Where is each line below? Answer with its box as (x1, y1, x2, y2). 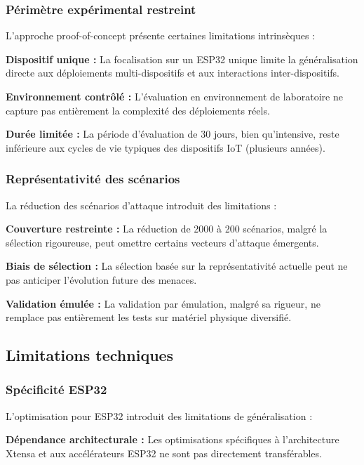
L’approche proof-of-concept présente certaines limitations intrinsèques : (6, 28, 315, 43)
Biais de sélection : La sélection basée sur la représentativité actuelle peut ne (6, 258, 348, 273)
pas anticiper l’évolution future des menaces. (6, 272, 197, 287)
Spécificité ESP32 (6, 381, 107, 398)
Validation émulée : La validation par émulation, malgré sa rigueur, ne (6, 296, 321, 310)
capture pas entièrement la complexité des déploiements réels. (6, 103, 270, 117)
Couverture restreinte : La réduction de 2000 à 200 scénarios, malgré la (6, 221, 328, 236)
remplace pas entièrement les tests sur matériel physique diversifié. (6, 310, 292, 325)
